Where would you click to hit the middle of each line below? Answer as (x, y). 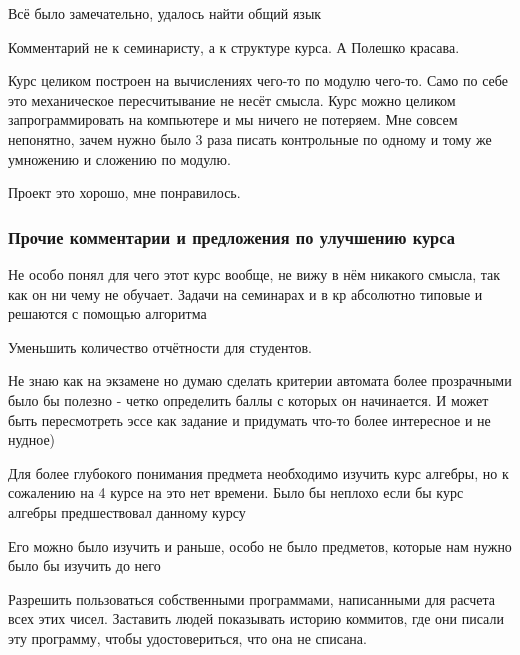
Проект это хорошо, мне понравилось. (124, 192)
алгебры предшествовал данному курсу (127, 511)
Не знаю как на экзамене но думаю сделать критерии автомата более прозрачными (260, 380)
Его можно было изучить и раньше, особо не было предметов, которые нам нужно (260, 545)
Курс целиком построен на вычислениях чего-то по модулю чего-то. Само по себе (258, 80)
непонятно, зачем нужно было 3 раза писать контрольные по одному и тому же (250, 138)
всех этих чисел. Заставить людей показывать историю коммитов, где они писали (256, 618)
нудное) (32, 439)
